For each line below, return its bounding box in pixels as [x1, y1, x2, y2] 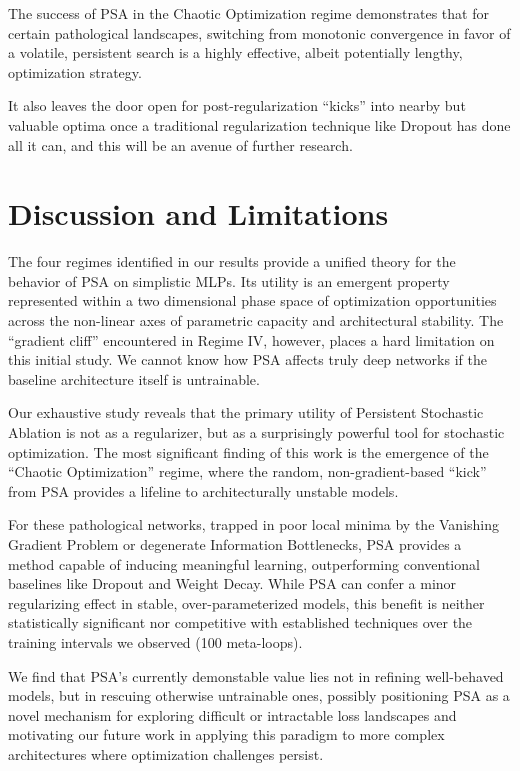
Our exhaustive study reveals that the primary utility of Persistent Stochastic [8, 402, 484, 423]
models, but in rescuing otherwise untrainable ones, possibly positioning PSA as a [8, 685, 510, 706]
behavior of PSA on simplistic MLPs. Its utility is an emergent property [8, 270, 450, 291]
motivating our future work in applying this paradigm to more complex [8, 724, 445, 745]
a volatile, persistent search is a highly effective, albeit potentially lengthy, [8, 42, 463, 63]
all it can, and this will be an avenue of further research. [8, 134, 353, 155]
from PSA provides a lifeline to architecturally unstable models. [8, 480, 399, 501]
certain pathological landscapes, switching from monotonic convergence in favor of [8, 22, 511, 43]
